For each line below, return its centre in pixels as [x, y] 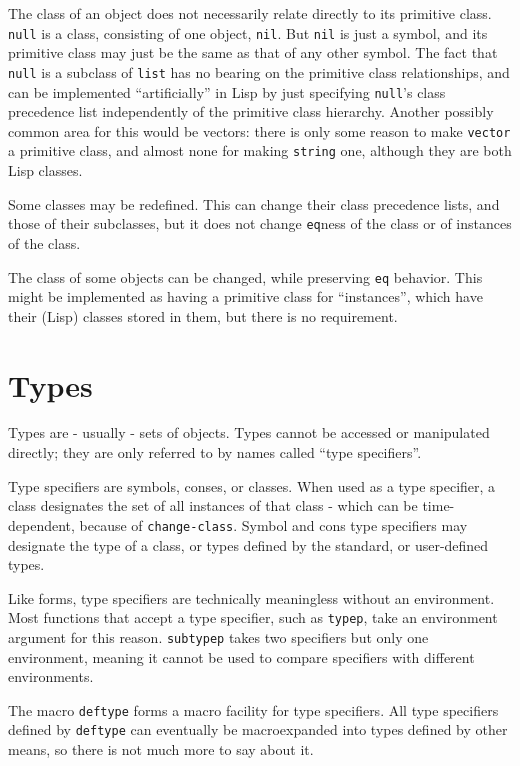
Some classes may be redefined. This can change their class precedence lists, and [254, 203]
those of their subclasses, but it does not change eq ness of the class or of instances [260, 223]
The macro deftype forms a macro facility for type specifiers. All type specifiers [253, 709]
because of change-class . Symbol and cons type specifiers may [273, 524]
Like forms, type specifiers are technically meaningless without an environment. [251, 597]
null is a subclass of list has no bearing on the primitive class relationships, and [259, 71]
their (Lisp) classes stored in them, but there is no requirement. [203, 315]
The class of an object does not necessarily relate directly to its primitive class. [250, 13]
